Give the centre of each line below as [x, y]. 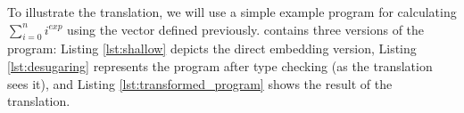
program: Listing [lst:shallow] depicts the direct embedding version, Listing [212, 48]
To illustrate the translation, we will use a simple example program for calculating [232, 12]
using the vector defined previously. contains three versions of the [246, 29]
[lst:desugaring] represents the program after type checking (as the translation [220, 65]
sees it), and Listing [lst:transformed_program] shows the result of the [200, 83]
